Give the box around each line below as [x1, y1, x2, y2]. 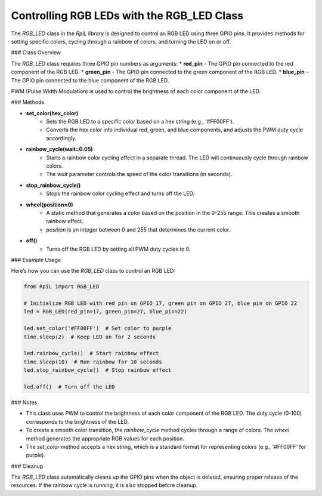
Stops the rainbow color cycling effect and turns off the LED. [46, 190, 195, 197]
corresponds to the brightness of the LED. [26, 418, 129, 425]
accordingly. [46, 134, 77, 141]
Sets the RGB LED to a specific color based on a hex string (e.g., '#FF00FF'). [46, 118, 234, 125]
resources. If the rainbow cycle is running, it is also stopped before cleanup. [11, 482, 198, 489]
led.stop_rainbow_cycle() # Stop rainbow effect [23, 367, 172, 374]
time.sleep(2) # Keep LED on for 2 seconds [23, 333, 156, 340]
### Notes [11, 399, 38, 406]
